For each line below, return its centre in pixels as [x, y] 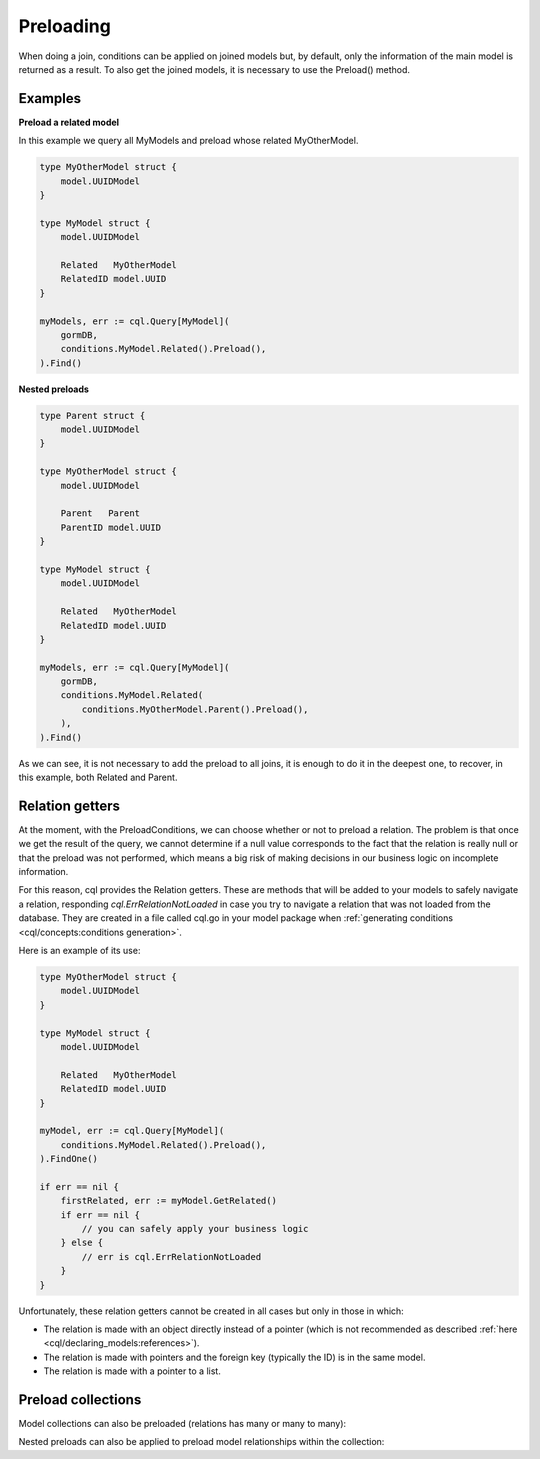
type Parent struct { [92, 415]
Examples [50, 98]
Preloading [65, 26]
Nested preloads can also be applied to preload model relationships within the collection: [201, 1442]
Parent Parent [100, 513]
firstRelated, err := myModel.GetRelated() [168, 1201]
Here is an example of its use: [79, 951]
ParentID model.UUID [111, 527]
